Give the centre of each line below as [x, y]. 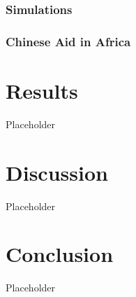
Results [42, 90]
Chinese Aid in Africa [68, 41]
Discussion [57, 172]
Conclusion [60, 254]
